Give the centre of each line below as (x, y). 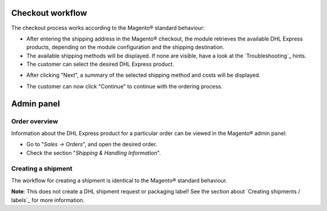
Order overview (35, 121)
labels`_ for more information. (48, 200)
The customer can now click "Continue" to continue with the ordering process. (124, 86)
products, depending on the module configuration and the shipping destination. (125, 47)
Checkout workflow (49, 13)
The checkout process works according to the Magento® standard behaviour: (108, 28)
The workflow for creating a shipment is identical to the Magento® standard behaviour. (119, 180)
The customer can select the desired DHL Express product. (100, 64)
